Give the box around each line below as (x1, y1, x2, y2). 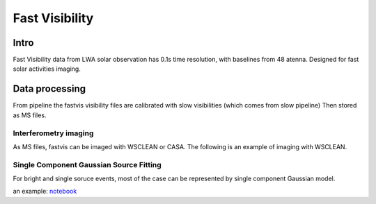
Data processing (13, 83, 86, 95)
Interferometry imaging (13, 128, 94, 138)
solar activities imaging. (13, 65, 81, 73)
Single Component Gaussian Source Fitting (13, 160, 162, 169)
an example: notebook (13, 187, 77, 196)
